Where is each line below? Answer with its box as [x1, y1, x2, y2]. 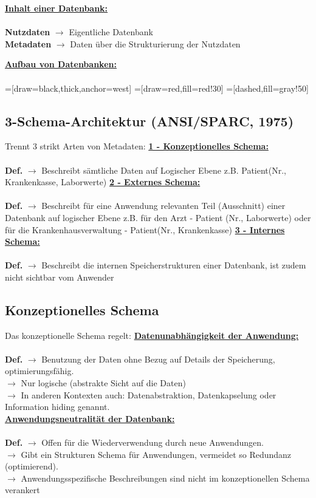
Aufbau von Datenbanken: [5, 58, 117, 70]
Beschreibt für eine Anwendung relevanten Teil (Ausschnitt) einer [41, 199, 286, 212]
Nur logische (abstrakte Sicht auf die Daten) [21, 377, 186, 389]
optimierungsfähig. [5, 364, 74, 377]
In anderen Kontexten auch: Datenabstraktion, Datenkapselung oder [21, 388, 276, 401]
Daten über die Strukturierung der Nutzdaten [70, 37, 241, 50]
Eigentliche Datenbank [69, 26, 153, 38]
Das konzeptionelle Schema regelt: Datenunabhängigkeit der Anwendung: [5, 329, 299, 341]
